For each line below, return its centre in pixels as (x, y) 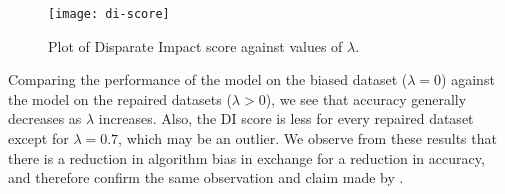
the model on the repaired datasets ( (120, 98)
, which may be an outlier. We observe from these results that (307, 138)
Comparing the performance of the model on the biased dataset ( (208, 79)
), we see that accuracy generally (366, 98)
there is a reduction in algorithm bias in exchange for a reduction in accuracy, (246, 157)
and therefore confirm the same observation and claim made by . (206, 177)
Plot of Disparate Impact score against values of (195, 45)
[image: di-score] (109, 14)
